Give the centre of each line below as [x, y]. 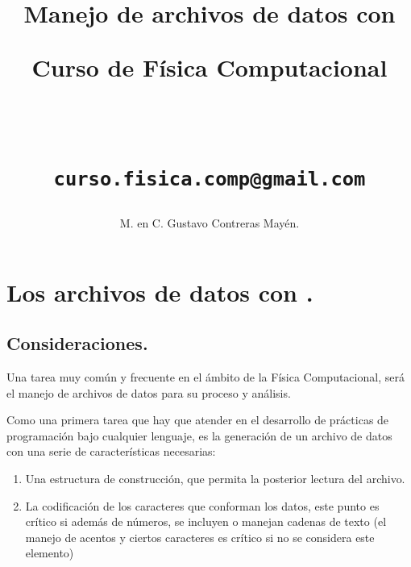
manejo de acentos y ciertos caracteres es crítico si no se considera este [200, 537]
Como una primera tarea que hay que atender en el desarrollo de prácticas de [198, 420]
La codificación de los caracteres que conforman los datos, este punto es [202, 505]
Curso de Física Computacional [210, 67]
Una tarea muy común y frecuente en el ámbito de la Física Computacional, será [205, 377]
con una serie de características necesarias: [111, 451]
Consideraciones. [77, 343]
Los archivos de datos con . [160, 292]
